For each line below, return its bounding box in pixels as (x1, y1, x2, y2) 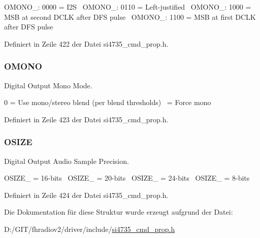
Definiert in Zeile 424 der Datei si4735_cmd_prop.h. (4, 189, 169, 200)
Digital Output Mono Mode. (4, 80, 92, 90)
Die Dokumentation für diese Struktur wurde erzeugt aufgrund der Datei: (4, 207, 233, 217)
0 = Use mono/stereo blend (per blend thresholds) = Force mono (4, 97, 211, 108)
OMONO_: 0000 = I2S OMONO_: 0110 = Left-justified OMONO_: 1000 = (4, 2, 251, 12)
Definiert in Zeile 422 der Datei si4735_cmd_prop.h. (4, 38, 169, 49)
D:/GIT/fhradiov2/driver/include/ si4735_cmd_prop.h (4, 223, 175, 234)
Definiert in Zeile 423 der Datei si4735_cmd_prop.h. (4, 114, 169, 124)
